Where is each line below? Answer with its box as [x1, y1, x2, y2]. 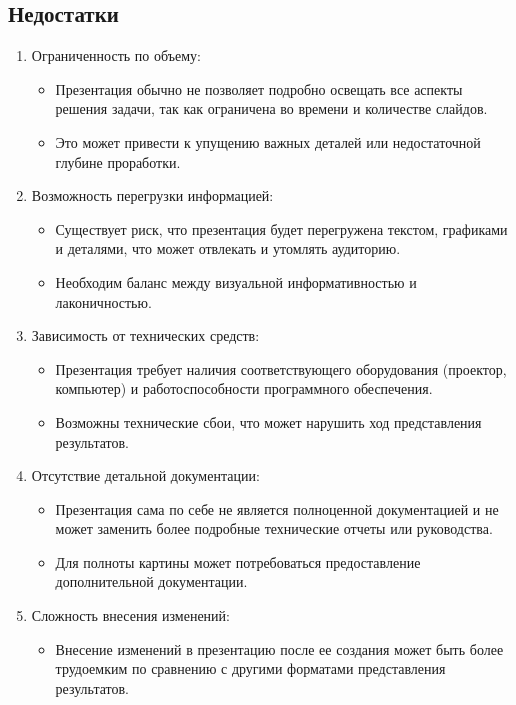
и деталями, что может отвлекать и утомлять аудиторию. [55, 238, 401, 259]
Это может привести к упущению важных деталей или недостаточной [55, 131, 481, 152]
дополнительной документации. [55, 571, 248, 592]
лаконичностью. [55, 291, 152, 312]
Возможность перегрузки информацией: [31, 185, 274, 206]
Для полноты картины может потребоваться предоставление [55, 551, 421, 572]
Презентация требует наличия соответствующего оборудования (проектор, [55, 358, 507, 379]
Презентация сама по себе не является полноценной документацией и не [55, 498, 499, 519]
